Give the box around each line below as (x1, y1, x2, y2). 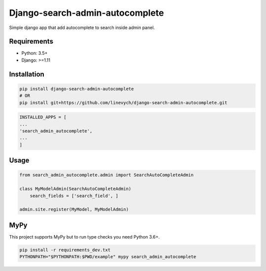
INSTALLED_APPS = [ (19, 115, 66, 120)
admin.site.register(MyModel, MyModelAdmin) (19, 207, 129, 212)
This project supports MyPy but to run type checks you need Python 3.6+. (9, 234, 160, 240)
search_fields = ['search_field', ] (30, 193, 118, 199)
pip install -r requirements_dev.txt (19, 247, 111, 253)
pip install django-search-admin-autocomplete (19, 86, 134, 91)
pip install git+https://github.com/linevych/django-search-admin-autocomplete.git (19, 100, 228, 105)
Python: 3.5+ (21, 50, 48, 56)
